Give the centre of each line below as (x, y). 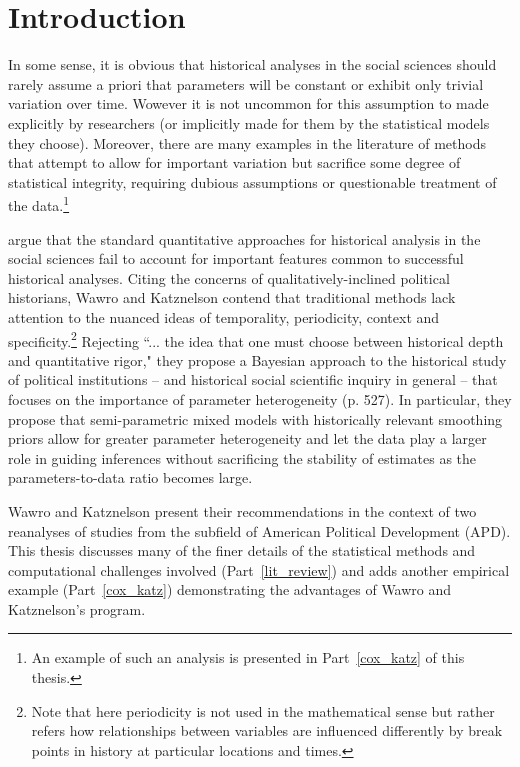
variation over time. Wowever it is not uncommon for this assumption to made (248, 103)
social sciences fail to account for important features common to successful (236, 258)
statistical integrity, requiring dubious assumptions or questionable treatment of (252, 181)
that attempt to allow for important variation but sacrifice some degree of (234, 162)
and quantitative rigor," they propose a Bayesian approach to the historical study (257, 359)
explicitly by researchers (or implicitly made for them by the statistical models (249, 122)
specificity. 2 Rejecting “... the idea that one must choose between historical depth (256, 339)
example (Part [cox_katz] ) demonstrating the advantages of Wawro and (230, 589)
